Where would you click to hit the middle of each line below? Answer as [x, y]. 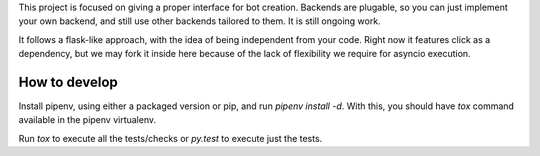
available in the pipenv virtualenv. [87, 120]
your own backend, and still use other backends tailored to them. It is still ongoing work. [199, 21]
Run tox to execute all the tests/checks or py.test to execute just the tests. [170, 138]
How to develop [68, 81]
